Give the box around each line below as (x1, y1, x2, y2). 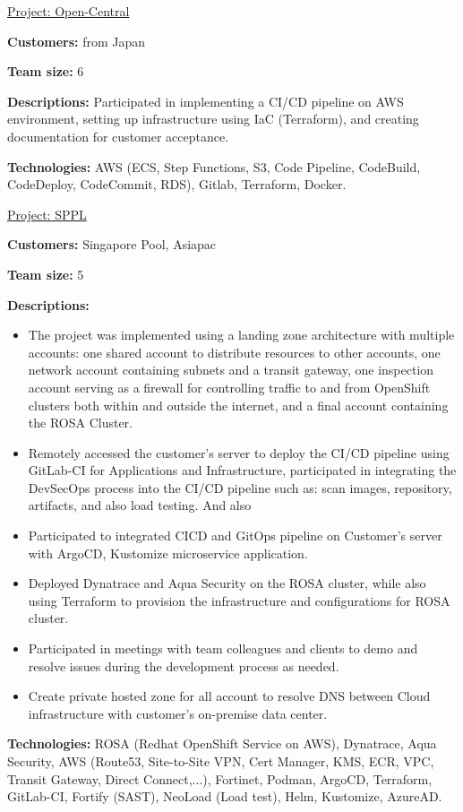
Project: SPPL (7, 204, 87, 223)
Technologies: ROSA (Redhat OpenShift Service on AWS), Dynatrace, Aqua (7, 734, 437, 753)
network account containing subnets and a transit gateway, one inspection (28, 360, 434, 379)
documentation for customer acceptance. (7, 126, 229, 145)
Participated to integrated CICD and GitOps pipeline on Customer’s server (28, 526, 442, 545)
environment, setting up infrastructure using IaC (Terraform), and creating (7, 109, 419, 128)
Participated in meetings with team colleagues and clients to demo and (28, 639, 418, 658)
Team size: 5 (7, 264, 84, 283)
